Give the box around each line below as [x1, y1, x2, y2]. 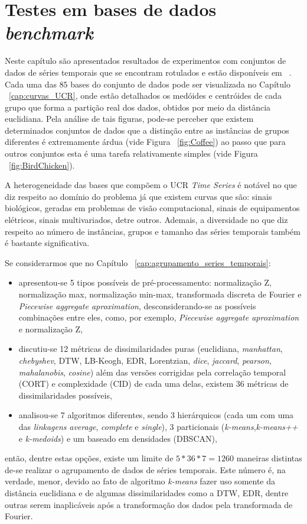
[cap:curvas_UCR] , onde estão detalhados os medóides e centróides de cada [9, 89, 282, 102]
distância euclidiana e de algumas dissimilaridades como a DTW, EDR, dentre [5, 486, 289, 499]
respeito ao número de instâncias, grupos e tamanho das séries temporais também [5, 225, 301, 237]
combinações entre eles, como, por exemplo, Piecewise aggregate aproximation [18, 311, 299, 324]
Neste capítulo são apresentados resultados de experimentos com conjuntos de [5, 54, 286, 67]
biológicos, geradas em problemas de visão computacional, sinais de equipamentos [5, 202, 300, 214]
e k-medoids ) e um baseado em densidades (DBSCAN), [18, 432, 217, 444]
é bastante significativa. [5, 237, 90, 249]
